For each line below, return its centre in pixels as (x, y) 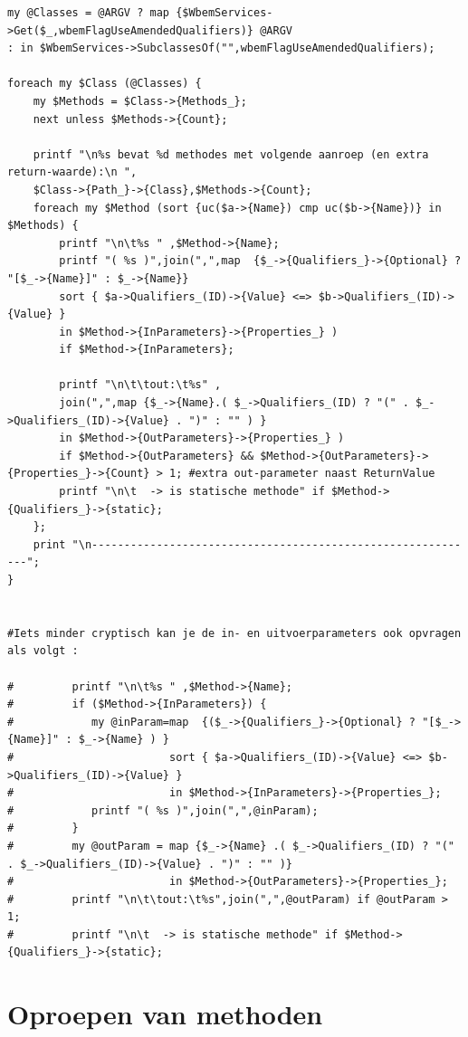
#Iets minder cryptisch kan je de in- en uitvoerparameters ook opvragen (234, 633)
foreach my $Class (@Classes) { (105, 84)
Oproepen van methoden (165, 1014)
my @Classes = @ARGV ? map (88, 13)
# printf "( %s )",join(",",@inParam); (163, 810)
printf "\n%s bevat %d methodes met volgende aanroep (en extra (231, 154)
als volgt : (43, 651)
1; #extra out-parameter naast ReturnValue (302, 474)
